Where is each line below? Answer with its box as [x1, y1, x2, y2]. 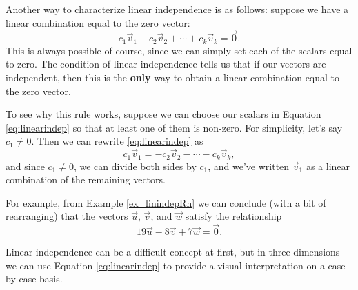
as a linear [306, 158, 350, 173]
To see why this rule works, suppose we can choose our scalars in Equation [6, 107, 321, 121]
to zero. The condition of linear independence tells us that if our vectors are [6, 56, 326, 71]
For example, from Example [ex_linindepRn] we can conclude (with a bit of [6, 195, 326, 209]
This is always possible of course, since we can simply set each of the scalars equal [6, 43, 352, 57]
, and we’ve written [208, 158, 290, 173]
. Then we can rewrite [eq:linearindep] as [31, 134, 203, 148]
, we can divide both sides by [73, 158, 197, 173]
